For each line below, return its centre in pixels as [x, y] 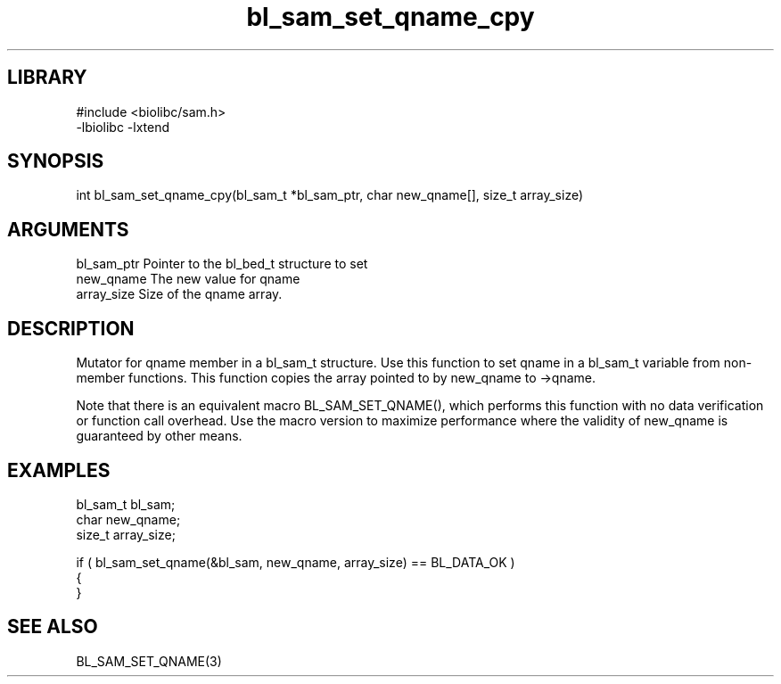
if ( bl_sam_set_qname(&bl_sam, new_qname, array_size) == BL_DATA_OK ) [296, 562]
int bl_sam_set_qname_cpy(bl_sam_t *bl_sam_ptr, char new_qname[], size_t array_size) [330, 195]
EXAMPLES [59, 470]
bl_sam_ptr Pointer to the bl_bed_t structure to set [222, 264]
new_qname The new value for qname [188, 279]
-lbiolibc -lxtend [123, 127]
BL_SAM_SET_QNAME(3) [149, 661]
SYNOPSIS [56, 161]
